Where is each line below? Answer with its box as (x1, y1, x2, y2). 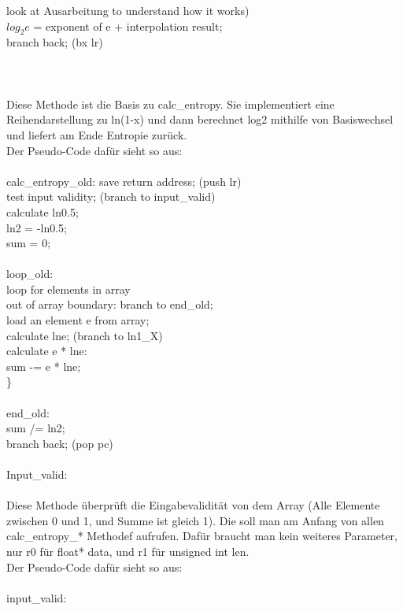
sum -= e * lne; (6, 357, 81, 374)
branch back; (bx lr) (6, 34, 103, 50)
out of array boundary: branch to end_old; (6, 296, 213, 313)
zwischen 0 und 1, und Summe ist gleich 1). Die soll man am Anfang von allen (6, 512, 384, 528)
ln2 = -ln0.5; (6, 219, 68, 235)
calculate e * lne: (6, 343, 87, 359)
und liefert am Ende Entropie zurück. (6, 126, 187, 143)
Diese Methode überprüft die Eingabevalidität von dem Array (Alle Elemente (6, 497, 380, 513)
